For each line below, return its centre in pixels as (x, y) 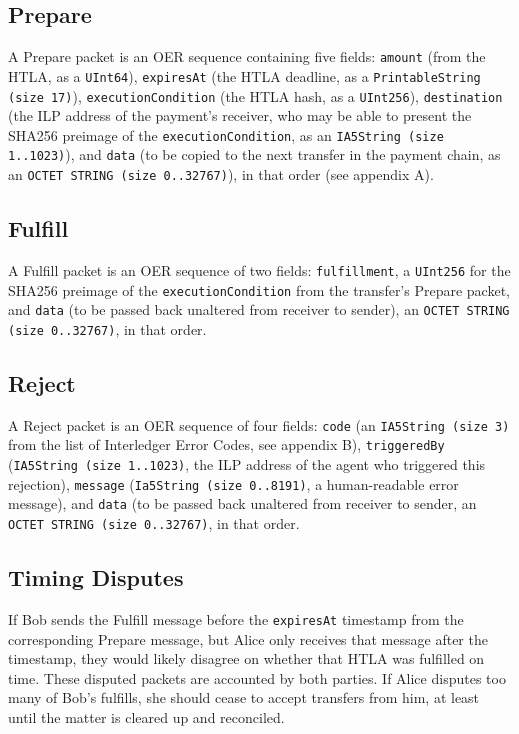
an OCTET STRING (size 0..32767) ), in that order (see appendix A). (221, 174)
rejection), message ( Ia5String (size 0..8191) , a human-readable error (233, 483)
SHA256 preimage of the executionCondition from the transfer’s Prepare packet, (259, 289)
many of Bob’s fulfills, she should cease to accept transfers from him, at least (244, 697)
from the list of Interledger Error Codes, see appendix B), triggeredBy (226, 444)
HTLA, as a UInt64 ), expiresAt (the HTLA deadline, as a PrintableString (244, 75)
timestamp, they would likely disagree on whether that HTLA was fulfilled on (246, 658)
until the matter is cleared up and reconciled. (146, 716)
